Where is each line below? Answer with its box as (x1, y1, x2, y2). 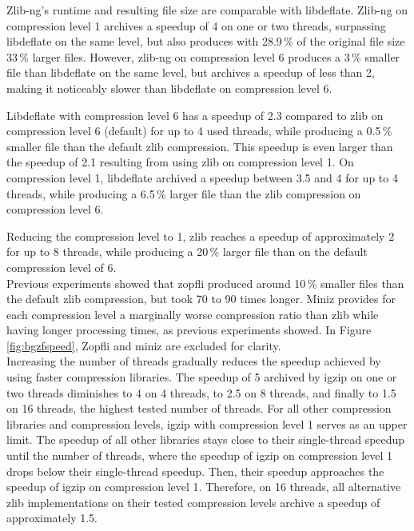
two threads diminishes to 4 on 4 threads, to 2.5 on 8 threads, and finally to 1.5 (6, 384, 396, 401)
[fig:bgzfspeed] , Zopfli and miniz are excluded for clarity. (6, 337, 281, 353)
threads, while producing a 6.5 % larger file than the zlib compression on (6, 185, 361, 202)
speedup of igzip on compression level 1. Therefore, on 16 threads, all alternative (6, 478, 401, 495)
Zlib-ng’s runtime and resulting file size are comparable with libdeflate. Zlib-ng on (6, 2, 408, 18)
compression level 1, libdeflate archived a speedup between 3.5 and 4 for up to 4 (6, 169, 398, 186)
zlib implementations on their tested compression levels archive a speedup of (6, 493, 380, 510)
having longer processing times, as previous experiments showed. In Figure (6, 321, 372, 338)
